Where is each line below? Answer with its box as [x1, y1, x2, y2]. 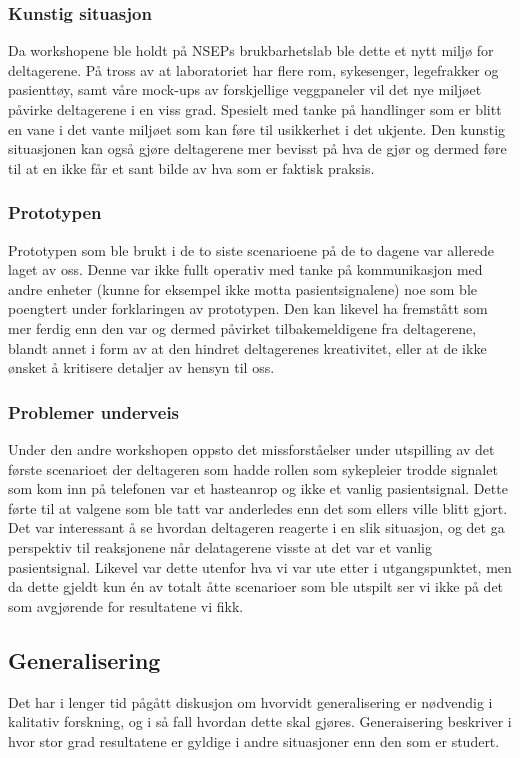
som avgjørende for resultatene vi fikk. [8, 595, 244, 616]
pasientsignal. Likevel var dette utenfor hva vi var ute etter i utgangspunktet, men [8, 556, 512, 577]
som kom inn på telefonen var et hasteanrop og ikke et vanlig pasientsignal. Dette [8, 478, 508, 499]
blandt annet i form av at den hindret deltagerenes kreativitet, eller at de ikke [8, 337, 487, 358]
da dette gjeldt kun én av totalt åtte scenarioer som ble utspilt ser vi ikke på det [8, 576, 504, 597]
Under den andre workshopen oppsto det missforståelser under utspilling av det [8, 438, 495, 459]
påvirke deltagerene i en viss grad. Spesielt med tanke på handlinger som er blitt [8, 99, 502, 119]
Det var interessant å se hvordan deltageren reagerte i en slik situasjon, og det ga [8, 517, 505, 538]
